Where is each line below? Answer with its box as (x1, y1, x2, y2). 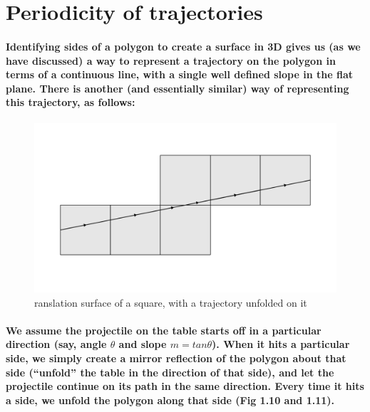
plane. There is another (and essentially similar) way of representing (6, 80, 349, 95)
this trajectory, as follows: (6, 95, 135, 110)
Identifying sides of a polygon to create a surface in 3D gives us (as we (6, 38, 361, 53)
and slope (118, 337, 167, 352)
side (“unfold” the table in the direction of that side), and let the (6, 364, 334, 379)
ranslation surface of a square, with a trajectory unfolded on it (34, 295, 307, 310)
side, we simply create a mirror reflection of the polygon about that (6, 351, 346, 366)
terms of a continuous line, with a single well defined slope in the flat (6, 67, 353, 82)
